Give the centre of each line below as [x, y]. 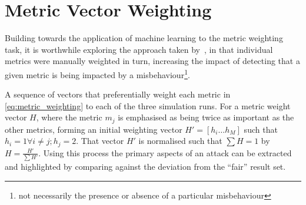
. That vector [100, 141]
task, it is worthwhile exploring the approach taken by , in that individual [139, 49]
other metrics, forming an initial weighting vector [94, 129]
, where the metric [69, 117]
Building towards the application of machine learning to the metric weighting [144, 38]
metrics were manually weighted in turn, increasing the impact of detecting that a [152, 61]
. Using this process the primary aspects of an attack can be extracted [165, 152]
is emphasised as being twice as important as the [206, 117]
